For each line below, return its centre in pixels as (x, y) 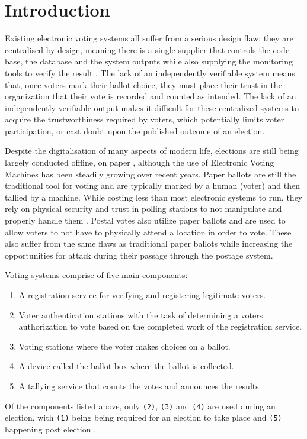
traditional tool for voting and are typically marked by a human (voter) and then (153, 185)
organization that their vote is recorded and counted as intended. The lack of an (151, 96)
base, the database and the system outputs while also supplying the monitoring (149, 61)
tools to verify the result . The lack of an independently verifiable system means (150, 72)
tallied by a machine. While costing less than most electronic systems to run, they (154, 197)
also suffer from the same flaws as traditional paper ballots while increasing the (149, 243)
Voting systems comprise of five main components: (96, 275)
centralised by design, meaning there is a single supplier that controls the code (147, 49)
